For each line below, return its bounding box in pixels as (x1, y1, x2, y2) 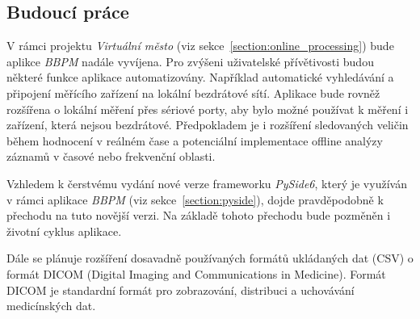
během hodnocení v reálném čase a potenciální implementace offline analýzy (6, 132, 383, 149)
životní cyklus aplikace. (6, 222, 122, 239)
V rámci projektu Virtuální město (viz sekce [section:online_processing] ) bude (6, 37, 394, 54)
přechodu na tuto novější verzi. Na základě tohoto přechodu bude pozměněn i (6, 207, 391, 224)
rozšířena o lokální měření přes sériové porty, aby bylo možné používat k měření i (6, 100, 409, 117)
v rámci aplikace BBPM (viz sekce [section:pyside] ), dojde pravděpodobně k (6, 191, 384, 208)
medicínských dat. (6, 297, 96, 314)
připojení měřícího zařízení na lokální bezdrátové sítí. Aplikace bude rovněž (6, 84, 380, 101)
